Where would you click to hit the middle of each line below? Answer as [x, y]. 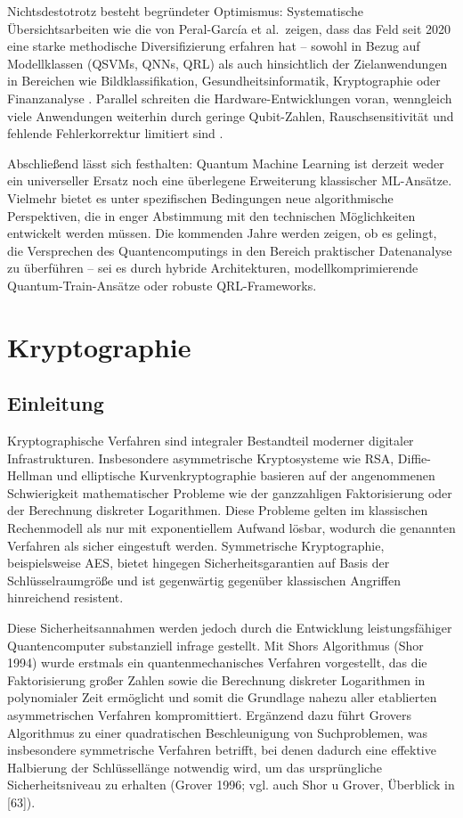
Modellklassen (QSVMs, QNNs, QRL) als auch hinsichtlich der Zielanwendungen [227, 63]
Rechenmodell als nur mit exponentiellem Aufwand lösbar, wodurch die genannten [231, 528]
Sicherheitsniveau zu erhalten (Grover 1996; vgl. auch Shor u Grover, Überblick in [231, 785]
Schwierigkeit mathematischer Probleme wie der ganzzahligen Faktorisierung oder [230, 492]
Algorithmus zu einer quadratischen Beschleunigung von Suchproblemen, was [218, 732]
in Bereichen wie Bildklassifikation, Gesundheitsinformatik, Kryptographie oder [224, 81]
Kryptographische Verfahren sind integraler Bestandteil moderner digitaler [211, 441]
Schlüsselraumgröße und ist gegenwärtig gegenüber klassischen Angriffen [204, 580]
